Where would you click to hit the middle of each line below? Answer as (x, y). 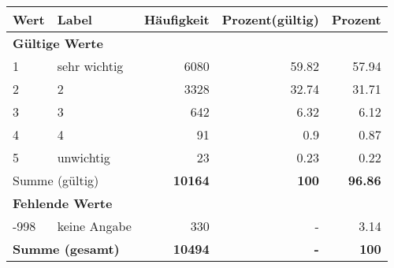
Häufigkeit (177, 19)
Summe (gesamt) (66, 249)
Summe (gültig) (56, 180)
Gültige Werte (58, 43)
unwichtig (84, 157)
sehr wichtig (90, 66)
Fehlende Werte (63, 203)
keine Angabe (94, 226)
